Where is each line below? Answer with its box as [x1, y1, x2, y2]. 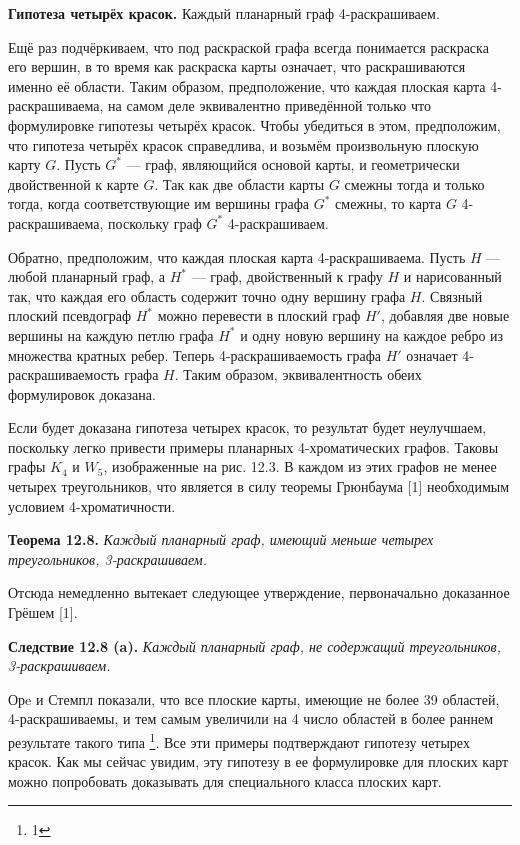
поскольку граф [108, 212, 202, 233]
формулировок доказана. [8, 383, 156, 404]
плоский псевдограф [8, 305, 131, 326]
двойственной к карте [8, 173, 139, 194]
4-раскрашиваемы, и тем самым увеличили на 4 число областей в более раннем [8, 708, 493, 729]
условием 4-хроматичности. [8, 495, 176, 516]
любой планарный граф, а [8, 266, 165, 287]
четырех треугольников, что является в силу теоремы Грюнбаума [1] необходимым [8, 476, 510, 497]
